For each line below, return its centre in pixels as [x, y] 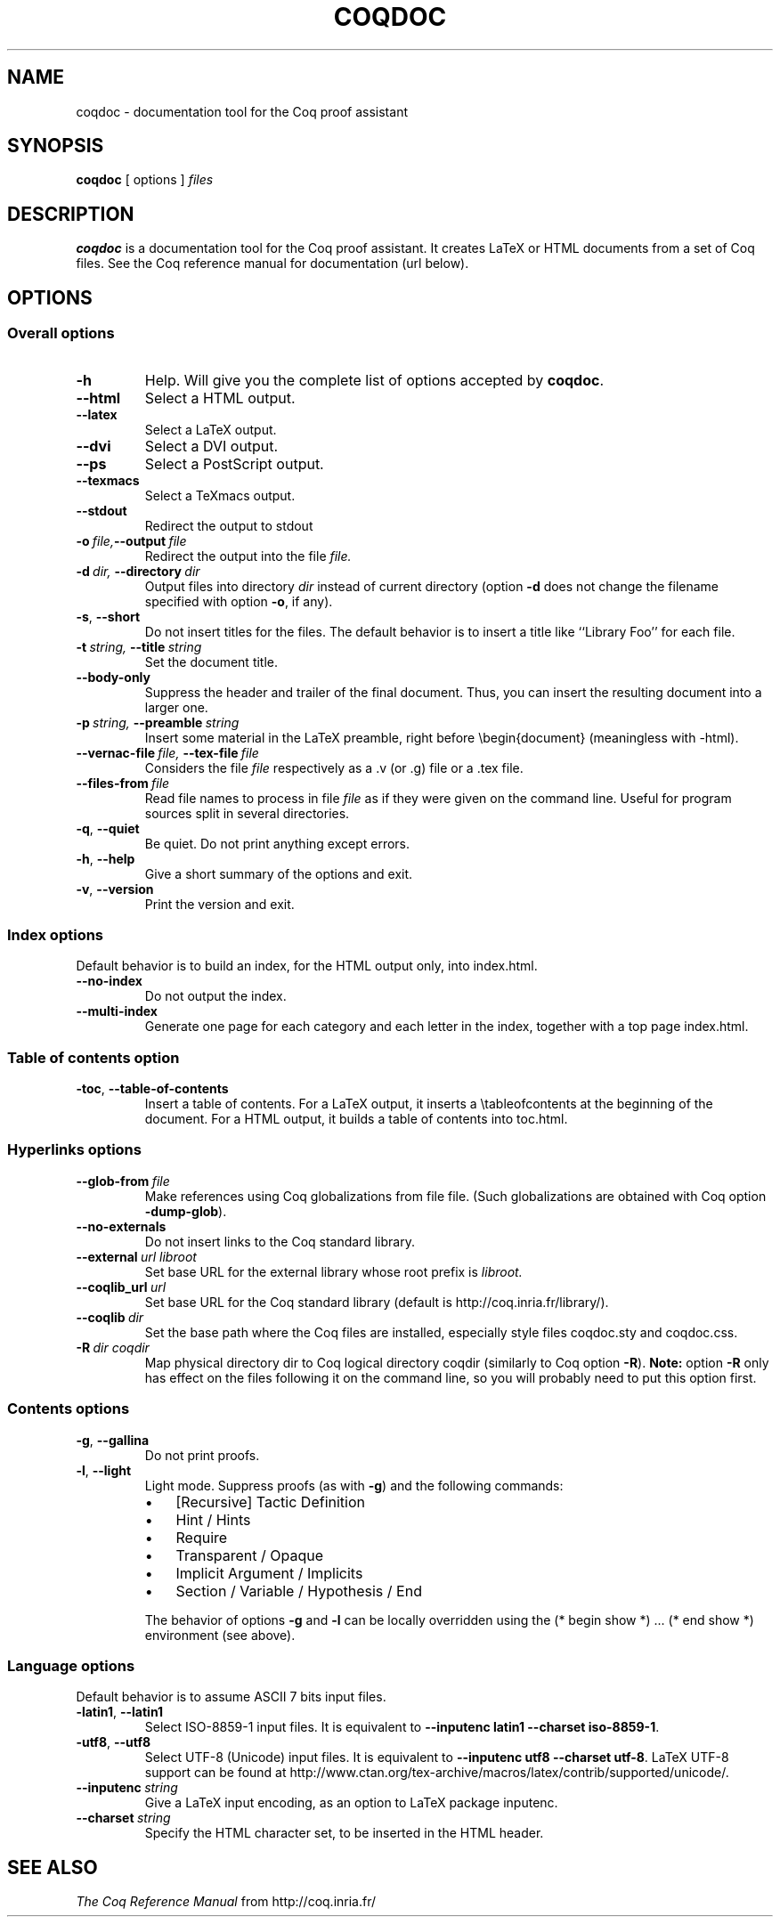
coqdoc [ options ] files [145, 180]
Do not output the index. [215, 996]
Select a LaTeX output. [211, 429]
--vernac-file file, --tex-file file [167, 752]
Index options [56, 934]
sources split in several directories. [247, 813]
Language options [71, 1665]
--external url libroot [136, 1256]
